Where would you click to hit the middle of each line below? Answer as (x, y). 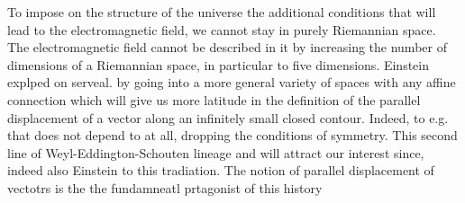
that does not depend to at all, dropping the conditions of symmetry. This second (232, 135)
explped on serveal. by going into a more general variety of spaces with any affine (232, 82)
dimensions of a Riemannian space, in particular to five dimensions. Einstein (219, 64)
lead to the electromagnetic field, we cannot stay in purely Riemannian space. (222, 29)
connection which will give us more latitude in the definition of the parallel (214, 99)
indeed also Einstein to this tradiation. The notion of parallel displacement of (221, 170)
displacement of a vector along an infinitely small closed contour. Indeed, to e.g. (228, 117)
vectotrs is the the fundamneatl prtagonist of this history (165, 187)
